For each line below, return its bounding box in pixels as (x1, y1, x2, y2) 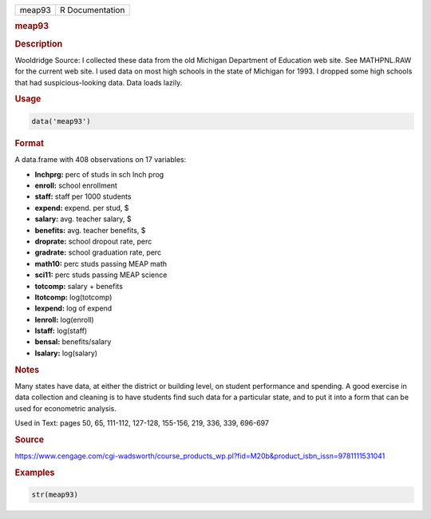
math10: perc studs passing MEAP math (34, 259, 168, 268)
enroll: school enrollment (34, 180, 117, 190)
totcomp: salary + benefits (34, 281, 124, 291)
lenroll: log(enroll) (34, 315, 95, 324)
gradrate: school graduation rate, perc (34, 248, 162, 257)
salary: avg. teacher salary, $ (34, 214, 132, 224)
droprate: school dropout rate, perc (34, 236, 152, 246)
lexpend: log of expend (34, 303, 113, 313)
